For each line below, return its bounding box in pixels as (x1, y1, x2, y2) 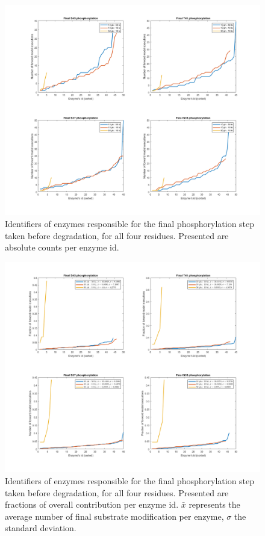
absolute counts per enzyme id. (5, 241, 119, 254)
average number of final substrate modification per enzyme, (5, 510, 224, 522)
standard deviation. (5, 522, 76, 534)
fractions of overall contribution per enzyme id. (5, 498, 179, 511)
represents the (189, 498, 240, 511)
